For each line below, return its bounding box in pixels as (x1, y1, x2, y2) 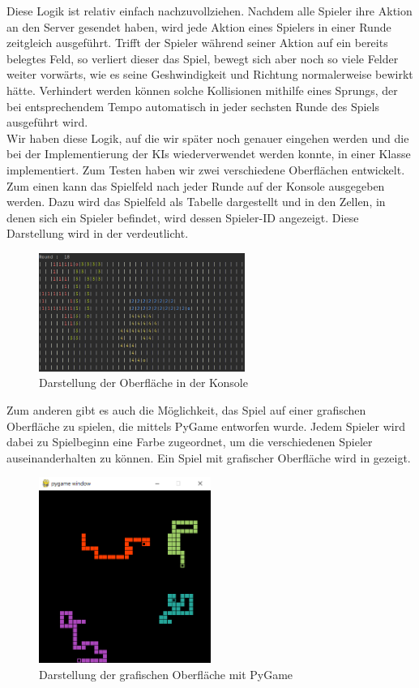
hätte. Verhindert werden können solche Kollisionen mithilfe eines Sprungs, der (6, 81, 398, 98)
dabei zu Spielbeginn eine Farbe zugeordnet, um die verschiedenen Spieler (6, 433, 373, 450)
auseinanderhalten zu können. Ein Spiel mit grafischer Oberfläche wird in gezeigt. (6, 449, 411, 466)
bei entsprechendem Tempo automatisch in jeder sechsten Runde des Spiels (6, 97, 379, 114)
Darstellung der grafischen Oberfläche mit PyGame (39, 665, 293, 682)
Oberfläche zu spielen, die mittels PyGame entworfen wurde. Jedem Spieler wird (6, 417, 405, 434)
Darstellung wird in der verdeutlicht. (6, 225, 189, 242)
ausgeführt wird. (6, 114, 88, 131)
